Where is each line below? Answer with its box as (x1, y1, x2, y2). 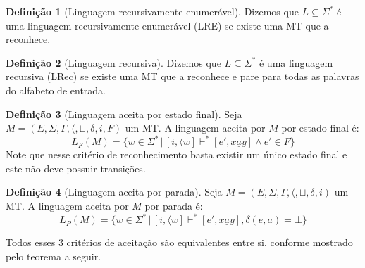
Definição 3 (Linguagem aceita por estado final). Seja (6, 106, 242, 121)
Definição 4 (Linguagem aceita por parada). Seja (6, 184, 223, 199)
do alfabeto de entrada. (6, 82, 106, 97)
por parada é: (144, 198, 203, 213)
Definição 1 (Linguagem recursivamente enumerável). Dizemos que (6, 4, 299, 18)
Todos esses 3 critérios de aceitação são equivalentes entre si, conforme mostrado (6, 235, 353, 250)
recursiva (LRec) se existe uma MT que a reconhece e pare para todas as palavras (6, 69, 359, 84)
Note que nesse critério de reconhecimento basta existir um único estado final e (6, 147, 347, 162)
